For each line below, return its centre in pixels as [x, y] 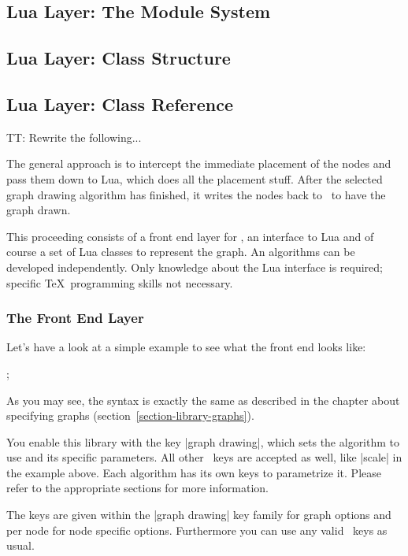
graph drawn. [39, 210]
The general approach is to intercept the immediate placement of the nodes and [199, 163]
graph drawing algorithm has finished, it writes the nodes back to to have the [196, 194]
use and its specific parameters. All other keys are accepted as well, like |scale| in [204, 457]
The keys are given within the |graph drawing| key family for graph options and [199, 515]
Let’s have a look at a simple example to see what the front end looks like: [186, 347]
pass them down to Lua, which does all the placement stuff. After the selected [195, 178]
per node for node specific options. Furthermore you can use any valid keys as [197, 530]
